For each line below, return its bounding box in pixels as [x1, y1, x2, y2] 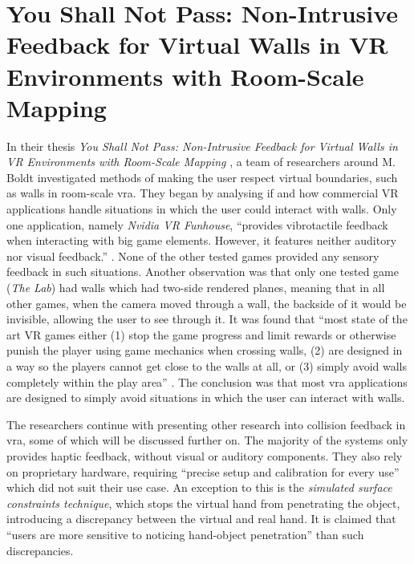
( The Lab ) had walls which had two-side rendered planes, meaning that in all [6, 279, 385, 296]
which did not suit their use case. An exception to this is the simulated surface [6, 479, 392, 496]
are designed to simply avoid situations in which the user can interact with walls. [6, 389, 405, 406]
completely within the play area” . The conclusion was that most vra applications [6, 373, 408, 390]
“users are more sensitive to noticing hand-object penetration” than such [6, 525, 364, 542]
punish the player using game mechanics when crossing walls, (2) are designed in [6, 342, 403, 359]
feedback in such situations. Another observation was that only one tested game [6, 263, 399, 280]
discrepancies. [6, 542, 74, 558]
